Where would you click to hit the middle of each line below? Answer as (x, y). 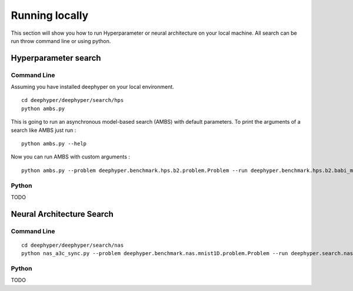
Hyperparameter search (56, 58)
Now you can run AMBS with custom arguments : (71, 157)
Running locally (50, 15)
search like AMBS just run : (44, 130)
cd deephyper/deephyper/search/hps (73, 100)
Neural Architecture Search (62, 214)
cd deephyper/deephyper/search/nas (73, 245)
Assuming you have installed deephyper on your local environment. (93, 87)
